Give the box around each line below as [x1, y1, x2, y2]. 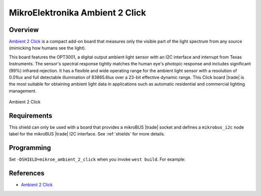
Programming [9, 144, 51, 152]
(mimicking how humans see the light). [9, 45, 87, 51]
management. [9, 88, 37, 94]
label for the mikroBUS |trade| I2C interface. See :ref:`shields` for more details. [9, 131, 165, 137]
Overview [9, 26, 39, 34]
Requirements [9, 112, 53, 120]
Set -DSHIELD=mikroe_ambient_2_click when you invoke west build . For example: [9, 156, 186, 162]
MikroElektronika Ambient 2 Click [9, 7, 146, 18]
